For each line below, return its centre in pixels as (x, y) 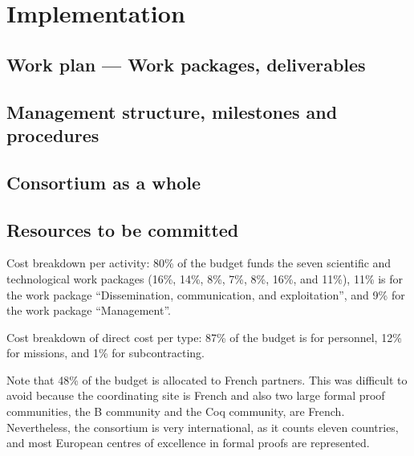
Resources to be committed (123, 229)
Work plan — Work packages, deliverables (186, 64)
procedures (53, 134)
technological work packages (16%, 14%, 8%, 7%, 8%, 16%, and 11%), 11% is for (205, 278)
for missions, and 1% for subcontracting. (106, 353)
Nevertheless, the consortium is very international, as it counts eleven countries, (203, 427)
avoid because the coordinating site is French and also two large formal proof (196, 395)
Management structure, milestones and (172, 111)
